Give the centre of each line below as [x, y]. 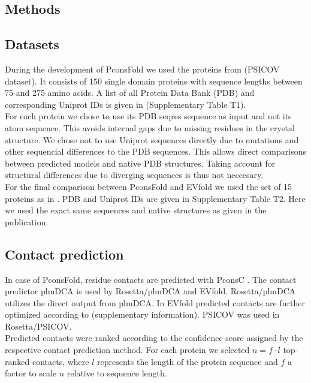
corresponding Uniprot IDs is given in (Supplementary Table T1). [126, 104]
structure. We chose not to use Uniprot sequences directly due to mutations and [152, 139]
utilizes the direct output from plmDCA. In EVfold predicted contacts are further [155, 302]
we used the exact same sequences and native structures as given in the [136, 210]
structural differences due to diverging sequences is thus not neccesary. [134, 175]
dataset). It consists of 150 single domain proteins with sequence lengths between [154, 81]
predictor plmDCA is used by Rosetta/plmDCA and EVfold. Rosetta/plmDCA [150, 291]
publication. [27, 221]
